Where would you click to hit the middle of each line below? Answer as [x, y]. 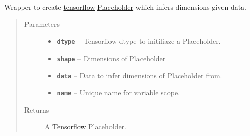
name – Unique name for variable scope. [118, 92]
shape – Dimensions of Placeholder [111, 58]
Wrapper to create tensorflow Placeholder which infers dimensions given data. [126, 7]
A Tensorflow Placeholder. [85, 127]
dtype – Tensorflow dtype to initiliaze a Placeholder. [139, 41]
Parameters [42, 24]
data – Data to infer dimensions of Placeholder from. [140, 75]
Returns [37, 109]
